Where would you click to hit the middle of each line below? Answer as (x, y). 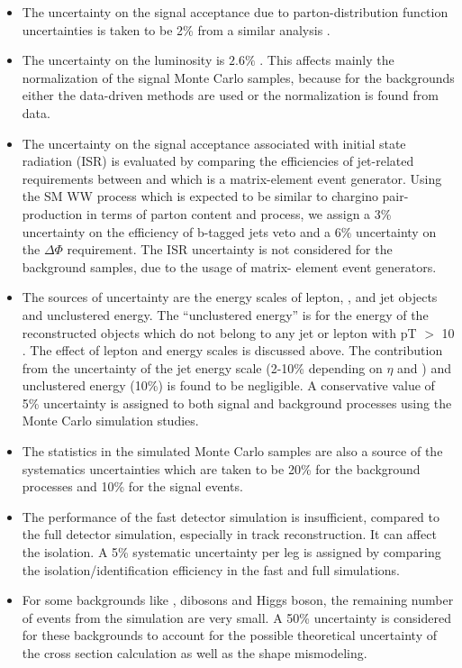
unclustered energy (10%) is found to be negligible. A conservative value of (228, 385)
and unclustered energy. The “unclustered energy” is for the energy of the (225, 314)
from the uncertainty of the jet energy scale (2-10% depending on (202, 367)
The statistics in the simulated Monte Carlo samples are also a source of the (232, 451)
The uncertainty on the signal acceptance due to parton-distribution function (235, 12)
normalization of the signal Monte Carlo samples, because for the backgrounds (238, 77)
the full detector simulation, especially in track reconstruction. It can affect (229, 534)
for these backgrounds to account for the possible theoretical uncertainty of (229, 635)
